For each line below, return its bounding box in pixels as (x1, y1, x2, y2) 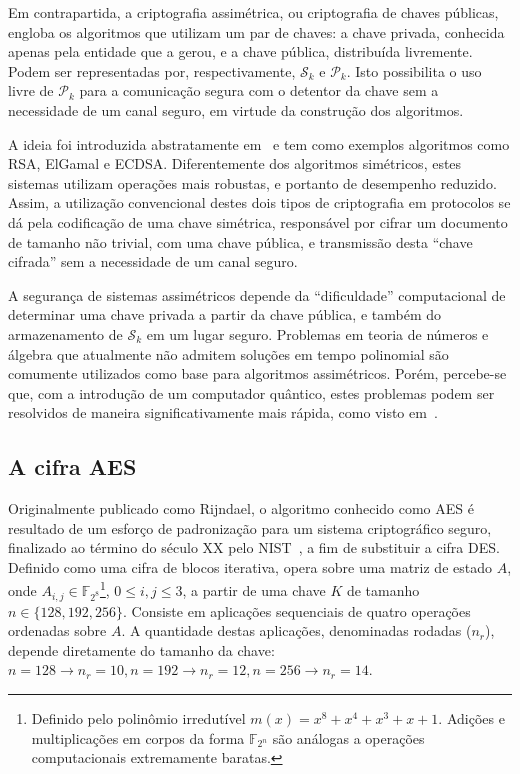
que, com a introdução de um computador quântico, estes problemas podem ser (8, 382, 495, 403)
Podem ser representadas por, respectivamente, (8, 60, 296, 81)
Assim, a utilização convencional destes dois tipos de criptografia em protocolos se (8, 192, 511, 213)
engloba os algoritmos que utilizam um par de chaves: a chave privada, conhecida (8, 21, 505, 42)
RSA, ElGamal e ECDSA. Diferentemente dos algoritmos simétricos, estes (8, 153, 462, 174)
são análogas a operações (272, 727, 425, 748)
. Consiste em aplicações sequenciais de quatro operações (122, 600, 471, 621)
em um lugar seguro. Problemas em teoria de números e (146, 323, 489, 344)
